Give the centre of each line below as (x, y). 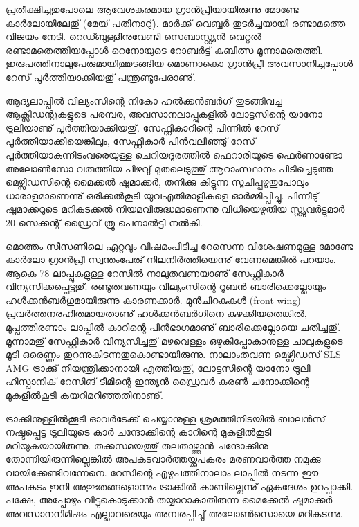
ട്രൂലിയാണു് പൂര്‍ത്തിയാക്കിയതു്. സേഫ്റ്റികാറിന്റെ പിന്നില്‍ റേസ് (142, 127)
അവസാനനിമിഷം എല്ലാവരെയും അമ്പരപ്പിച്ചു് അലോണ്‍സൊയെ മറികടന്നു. (174, 513)
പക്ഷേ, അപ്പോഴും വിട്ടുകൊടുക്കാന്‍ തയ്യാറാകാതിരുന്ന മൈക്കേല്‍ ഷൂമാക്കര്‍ (169, 500)
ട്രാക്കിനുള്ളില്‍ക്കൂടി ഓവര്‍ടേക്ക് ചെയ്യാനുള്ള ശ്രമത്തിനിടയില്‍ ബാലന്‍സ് (166, 418)
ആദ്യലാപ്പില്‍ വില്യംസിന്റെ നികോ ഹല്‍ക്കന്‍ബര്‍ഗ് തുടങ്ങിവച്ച (144, 100)
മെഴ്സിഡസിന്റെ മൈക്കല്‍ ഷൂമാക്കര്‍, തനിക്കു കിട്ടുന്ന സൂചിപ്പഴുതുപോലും (157, 182)
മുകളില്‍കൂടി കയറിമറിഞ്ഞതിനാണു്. (84, 395)
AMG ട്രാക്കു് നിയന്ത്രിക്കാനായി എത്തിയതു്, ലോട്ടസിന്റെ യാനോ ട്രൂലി (158, 367)
